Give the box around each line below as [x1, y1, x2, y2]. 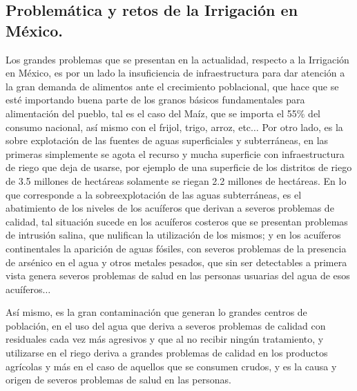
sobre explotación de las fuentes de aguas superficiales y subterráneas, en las [6, 133, 329, 148]
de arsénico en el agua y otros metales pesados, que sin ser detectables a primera [6, 254, 347, 269]
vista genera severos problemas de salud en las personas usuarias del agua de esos [6, 268, 350, 283]
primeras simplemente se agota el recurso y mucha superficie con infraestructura [6, 146, 345, 161]
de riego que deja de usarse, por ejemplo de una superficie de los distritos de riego [6, 160, 352, 174]
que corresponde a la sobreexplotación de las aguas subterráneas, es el [6, 187, 302, 201]
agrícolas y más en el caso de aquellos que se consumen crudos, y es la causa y [6, 359, 337, 373]
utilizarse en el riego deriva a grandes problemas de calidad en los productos [6, 345, 328, 360]
